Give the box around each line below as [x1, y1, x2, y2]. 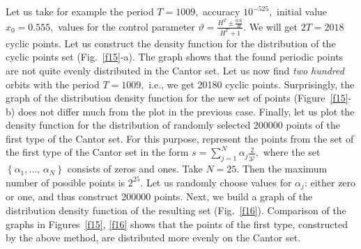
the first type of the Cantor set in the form [6, 145, 189, 159]
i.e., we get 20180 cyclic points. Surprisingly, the [148, 77, 355, 91]
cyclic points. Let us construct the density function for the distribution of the [6, 35, 336, 50]
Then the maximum [242, 161, 328, 176]
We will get [249, 19, 298, 33]
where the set [263, 145, 321, 159]
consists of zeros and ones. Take [67, 161, 203, 176]
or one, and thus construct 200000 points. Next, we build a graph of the [6, 189, 313, 204]
